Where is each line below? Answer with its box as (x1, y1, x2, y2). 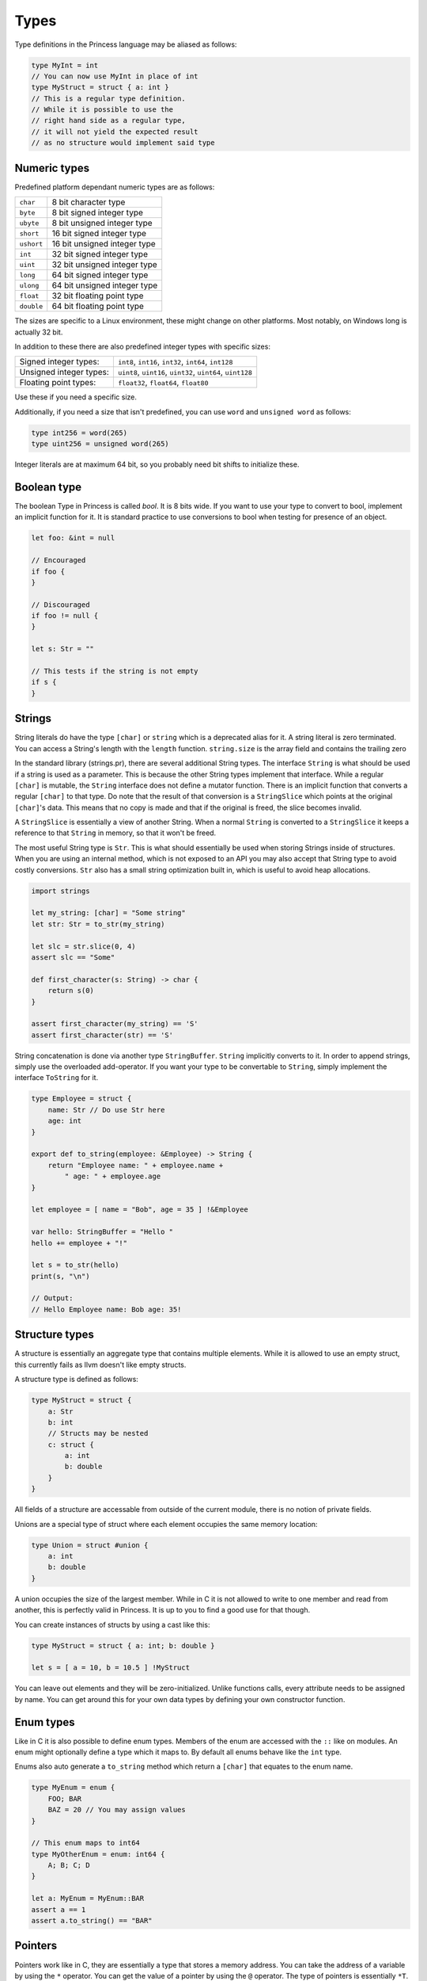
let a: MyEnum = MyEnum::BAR (31, 1894, 145, 1903)
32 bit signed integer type (51, 249, 148, 260)
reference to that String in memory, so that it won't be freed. (14, 828, 217, 838)
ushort (19, 239, 43, 248)
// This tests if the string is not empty (31, 666, 198, 676)
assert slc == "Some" (31, 952, 115, 962)
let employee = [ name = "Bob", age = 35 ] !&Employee (31, 1205, 248, 1214)
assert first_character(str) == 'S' (31, 1030, 174, 1040)
